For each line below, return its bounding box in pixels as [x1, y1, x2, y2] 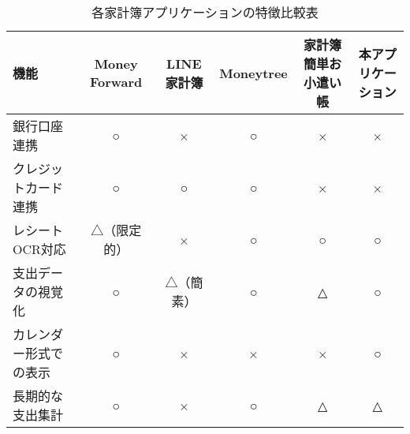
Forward [89, 73, 143, 91]
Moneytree [219, 63, 288, 82]
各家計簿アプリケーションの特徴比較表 [91, 3, 319, 21]
